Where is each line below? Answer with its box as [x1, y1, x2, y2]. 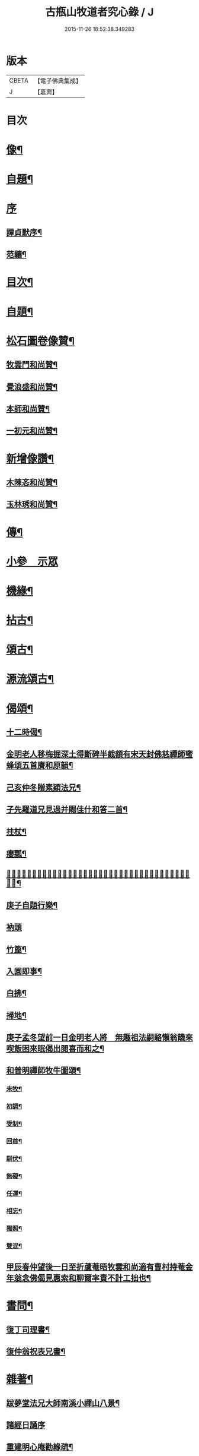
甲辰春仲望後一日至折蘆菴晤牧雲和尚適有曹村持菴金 [6, 1262, 193, 1272]
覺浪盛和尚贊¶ [6, 381, 58, 392]
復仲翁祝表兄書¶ [6, 1347, 66, 1357]
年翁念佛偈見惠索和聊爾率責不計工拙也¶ [6, 1273, 151, 1283]
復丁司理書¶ [6, 1324, 50, 1334]
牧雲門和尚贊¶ [6, 360, 58, 370]
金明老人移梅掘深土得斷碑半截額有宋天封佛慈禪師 [6, 749, 185, 759]
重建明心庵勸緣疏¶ [6, 1442, 73, 1452]
